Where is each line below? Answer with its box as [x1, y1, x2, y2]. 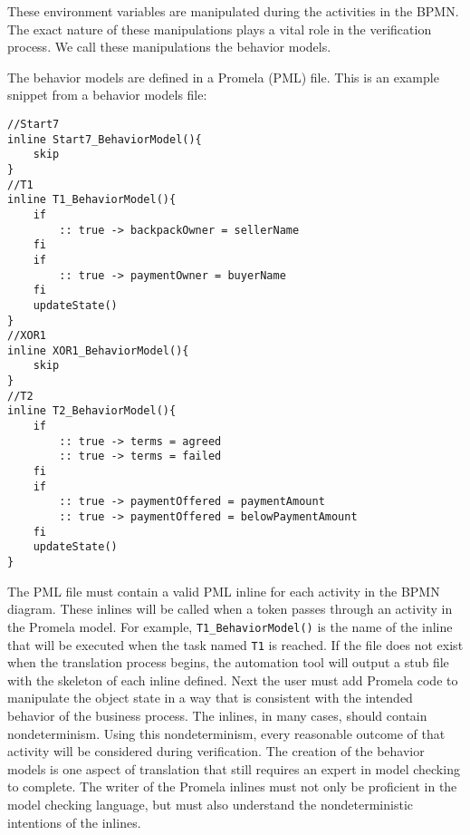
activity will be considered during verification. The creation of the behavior [7, 742, 425, 761]
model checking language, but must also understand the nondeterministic [7, 794, 414, 813]
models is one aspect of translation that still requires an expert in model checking [7, 759, 460, 778]
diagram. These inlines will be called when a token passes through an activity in [7, 599, 453, 618]
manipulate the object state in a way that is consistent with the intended [7, 688, 413, 707]
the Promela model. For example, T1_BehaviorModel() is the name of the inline [7, 617, 453, 636]
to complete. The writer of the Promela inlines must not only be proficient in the [7, 777, 457, 796]
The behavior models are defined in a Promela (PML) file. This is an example [7, 67, 439, 86]
